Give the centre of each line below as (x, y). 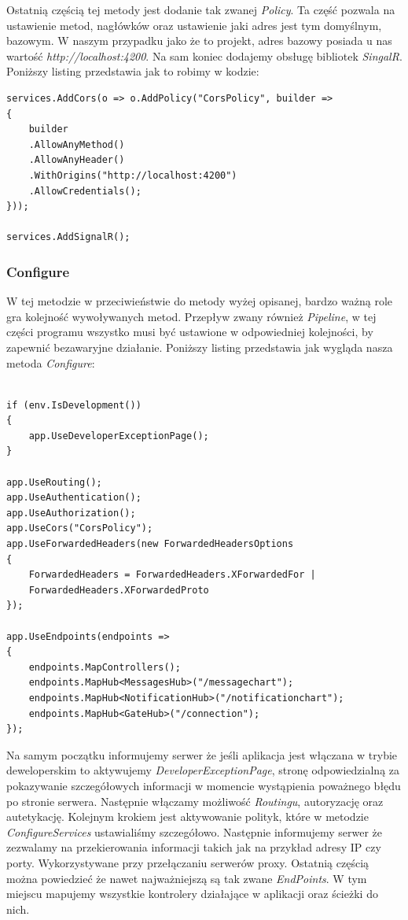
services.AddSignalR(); (68, 237)
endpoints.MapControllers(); (105, 667)
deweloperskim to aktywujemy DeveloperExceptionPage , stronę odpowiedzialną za (203, 770)
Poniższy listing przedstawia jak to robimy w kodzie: (133, 71)
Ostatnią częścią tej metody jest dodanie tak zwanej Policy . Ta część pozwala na (201, 9)
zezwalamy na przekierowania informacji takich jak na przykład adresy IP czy (194, 847)
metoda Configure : (51, 362)
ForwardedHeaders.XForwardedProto (119, 590)
